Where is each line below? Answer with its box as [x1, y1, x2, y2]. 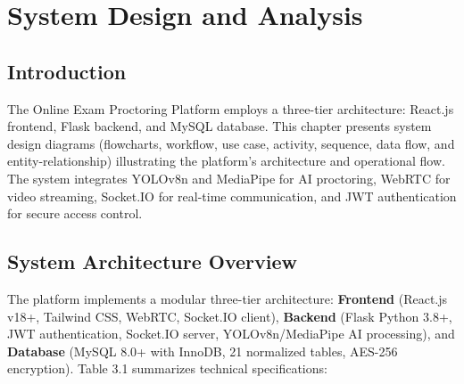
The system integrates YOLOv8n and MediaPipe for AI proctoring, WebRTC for [7, 168, 451, 187]
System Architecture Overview [7, 248, 297, 275]
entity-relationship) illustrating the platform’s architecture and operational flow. [7, 151, 445, 170]
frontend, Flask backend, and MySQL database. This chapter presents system [7, 117, 432, 135]
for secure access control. [7, 204, 143, 223]
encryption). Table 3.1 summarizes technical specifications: [7, 359, 327, 378]
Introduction [7, 57, 127, 85]
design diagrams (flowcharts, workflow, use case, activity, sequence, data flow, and [7, 134, 455, 152]
